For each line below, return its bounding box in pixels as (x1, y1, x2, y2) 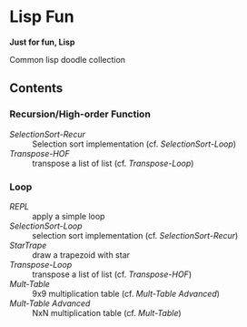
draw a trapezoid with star (32, 249, 130, 261)
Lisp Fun (9, 6, 74, 27)
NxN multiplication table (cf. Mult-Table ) (32, 307, 182, 318)
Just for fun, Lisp (9, 36, 75, 47)
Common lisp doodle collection (9, 54, 125, 65)
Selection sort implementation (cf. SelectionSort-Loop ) (32, 138, 237, 149)
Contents (9, 80, 64, 97)
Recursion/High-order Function (9, 107, 152, 120)
